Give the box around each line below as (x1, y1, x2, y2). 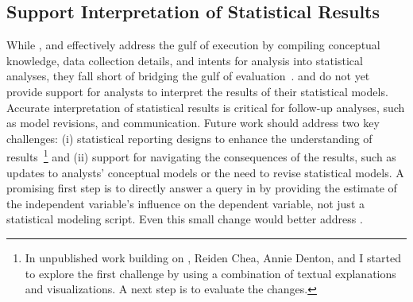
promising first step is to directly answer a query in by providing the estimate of (6, 180, 397, 196)
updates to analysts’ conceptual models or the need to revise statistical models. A (6, 164, 404, 180)
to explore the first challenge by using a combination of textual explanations (25, 265, 396, 281)
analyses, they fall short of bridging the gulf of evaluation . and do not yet (6, 68, 370, 84)
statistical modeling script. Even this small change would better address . (6, 211, 363, 227)
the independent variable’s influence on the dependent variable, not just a (6, 195, 365, 211)
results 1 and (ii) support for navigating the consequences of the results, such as (6, 146, 396, 165)
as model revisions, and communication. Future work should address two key (6, 114, 380, 131)
